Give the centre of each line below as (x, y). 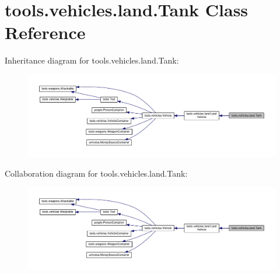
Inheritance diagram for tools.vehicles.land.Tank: (92, 60)
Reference (45, 32)
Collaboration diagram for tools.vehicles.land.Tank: (96, 173)
